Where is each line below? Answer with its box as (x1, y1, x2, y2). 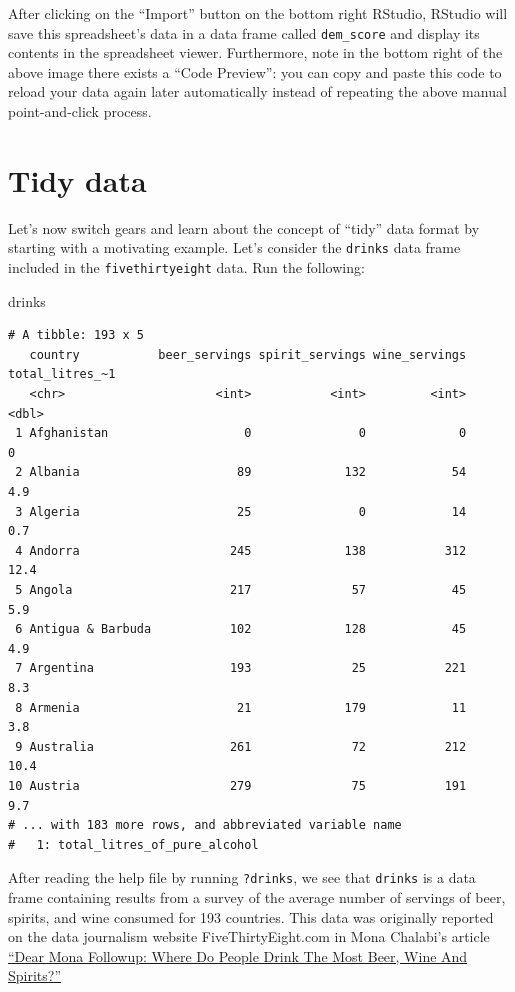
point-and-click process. (8, 101, 152, 122)
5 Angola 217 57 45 (15, 582, 467, 597)
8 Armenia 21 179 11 (15, 700, 467, 715)
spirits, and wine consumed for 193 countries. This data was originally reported (8, 906, 494, 927)
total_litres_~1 (8, 367, 116, 382)
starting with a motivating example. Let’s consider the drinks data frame (8, 237, 461, 258)
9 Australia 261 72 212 (15, 739, 467, 754)
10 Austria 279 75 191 (8, 778, 467, 793)
